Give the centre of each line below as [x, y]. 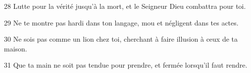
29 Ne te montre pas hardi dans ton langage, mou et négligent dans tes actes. [121, 22]
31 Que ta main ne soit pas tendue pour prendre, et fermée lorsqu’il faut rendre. [126, 65]
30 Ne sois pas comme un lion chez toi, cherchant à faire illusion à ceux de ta [121, 39]
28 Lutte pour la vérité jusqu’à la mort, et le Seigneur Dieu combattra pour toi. [125, 6]
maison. [16, 48]
